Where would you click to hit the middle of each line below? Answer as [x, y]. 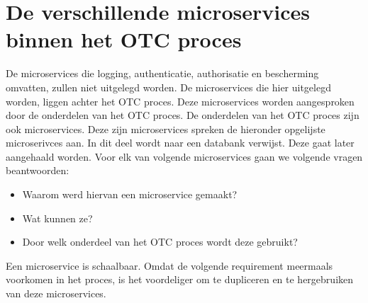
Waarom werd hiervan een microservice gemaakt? [130, 194]
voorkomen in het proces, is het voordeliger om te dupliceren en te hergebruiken [180, 279]
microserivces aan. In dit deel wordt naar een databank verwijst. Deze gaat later [180, 143]
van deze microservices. [56, 293]
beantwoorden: [38, 170]
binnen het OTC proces [124, 39]
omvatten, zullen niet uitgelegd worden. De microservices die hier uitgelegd [168, 87]
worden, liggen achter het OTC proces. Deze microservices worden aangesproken [180, 101]
